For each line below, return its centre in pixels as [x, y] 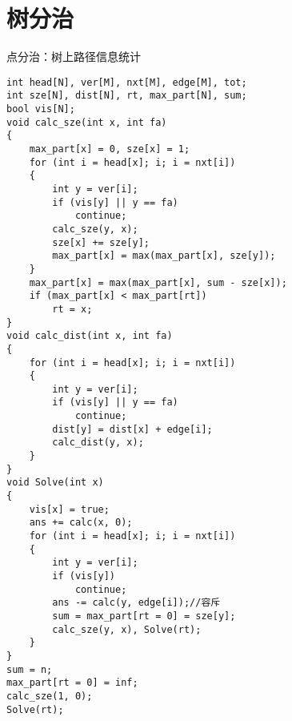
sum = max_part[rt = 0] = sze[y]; [144, 616]
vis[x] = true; [69, 509]
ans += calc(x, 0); [81, 523]
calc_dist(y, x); [98, 443]
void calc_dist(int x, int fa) [90, 336]
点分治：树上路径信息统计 [74, 56]
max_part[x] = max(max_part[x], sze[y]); [164, 256]
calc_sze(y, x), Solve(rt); [127, 629]
